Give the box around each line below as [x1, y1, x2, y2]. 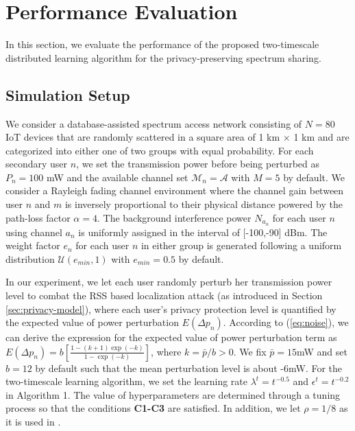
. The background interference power [97, 210, 252, 224]
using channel [5, 224, 62, 239]
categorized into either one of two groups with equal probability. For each [5, 143, 314, 157]
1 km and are [293, 130, 350, 144]
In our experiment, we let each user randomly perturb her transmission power [5, 275, 332, 289]
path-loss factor [5, 210, 71, 224]
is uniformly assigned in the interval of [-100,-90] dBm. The [78, 224, 328, 239]
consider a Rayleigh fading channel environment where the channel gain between [5, 183, 344, 198]
